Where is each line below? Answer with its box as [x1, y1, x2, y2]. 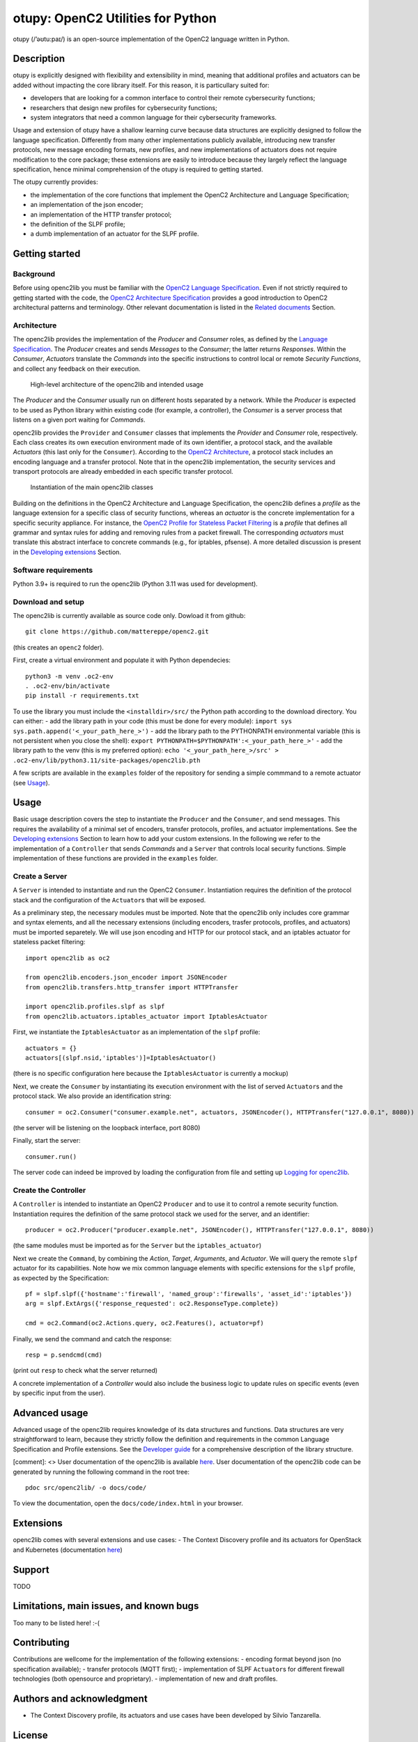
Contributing [13, 1637, 70, 1649]
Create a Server [13, 871, 68, 881]
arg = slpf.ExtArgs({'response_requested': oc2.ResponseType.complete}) [25, 1300, 279, 1308]
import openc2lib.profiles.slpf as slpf [25, 1003, 165, 1010]
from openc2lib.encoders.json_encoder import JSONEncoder [25, 973, 228, 982]
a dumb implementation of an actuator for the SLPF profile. [30, 230, 199, 238]
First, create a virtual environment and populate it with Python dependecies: [13, 656, 231, 665]
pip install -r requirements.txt [25, 692, 139, 700]
